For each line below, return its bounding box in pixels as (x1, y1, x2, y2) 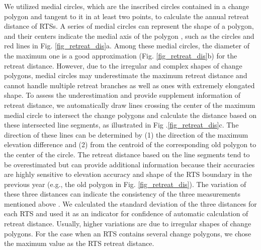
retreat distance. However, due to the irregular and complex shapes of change (4, 60, 242, 71)
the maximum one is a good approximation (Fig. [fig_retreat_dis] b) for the (4, 50, 237, 60)
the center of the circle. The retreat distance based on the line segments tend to (4, 149, 250, 159)
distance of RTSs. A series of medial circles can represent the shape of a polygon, (4, 21, 254, 31)
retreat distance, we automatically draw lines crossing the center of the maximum (4, 99, 255, 110)
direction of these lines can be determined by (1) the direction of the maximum (4, 129, 248, 140)
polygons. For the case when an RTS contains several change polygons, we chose (4, 228, 251, 238)
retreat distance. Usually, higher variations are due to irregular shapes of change (4, 218, 251, 229)
